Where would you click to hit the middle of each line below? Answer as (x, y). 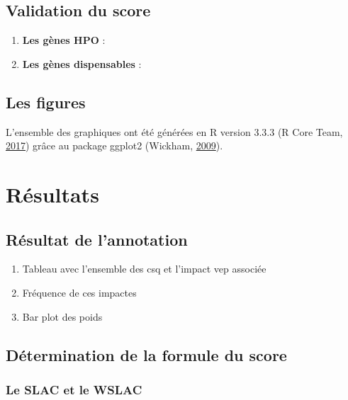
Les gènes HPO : (64, 40)
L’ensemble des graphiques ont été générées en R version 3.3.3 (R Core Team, (174, 131)
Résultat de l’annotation (97, 239)
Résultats (52, 194)
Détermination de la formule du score (146, 354)
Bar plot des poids (62, 316)
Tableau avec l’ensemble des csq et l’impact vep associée (144, 269)
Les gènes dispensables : (82, 63)
